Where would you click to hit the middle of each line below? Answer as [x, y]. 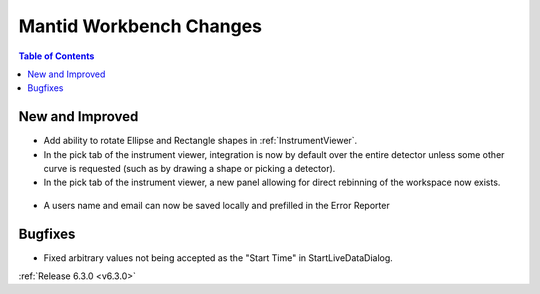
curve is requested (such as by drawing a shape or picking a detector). [189, 169]
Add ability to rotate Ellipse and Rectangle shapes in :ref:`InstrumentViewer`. [200, 141]
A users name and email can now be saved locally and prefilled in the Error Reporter [216, 205]
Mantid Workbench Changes [140, 26]
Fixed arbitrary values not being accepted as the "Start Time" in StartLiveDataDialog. [218, 257]
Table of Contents [56, 56]
